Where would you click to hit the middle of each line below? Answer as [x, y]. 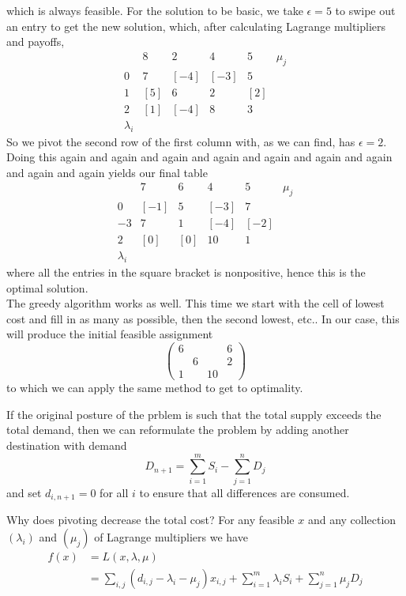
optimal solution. [47, 287]
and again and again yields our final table [107, 172]
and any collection [352, 520]
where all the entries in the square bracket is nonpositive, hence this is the [186, 272]
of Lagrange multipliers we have [171, 536]
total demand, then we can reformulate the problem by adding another [178, 430]
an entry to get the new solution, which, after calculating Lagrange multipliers [196, 26]
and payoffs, [36, 41]
